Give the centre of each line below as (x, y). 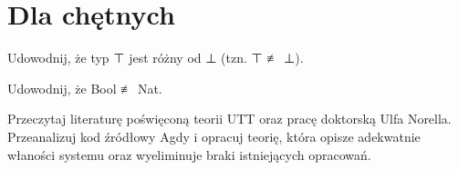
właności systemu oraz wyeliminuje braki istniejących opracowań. (189, 154)
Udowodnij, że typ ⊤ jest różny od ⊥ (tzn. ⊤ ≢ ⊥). (156, 58)
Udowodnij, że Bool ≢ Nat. (85, 88)
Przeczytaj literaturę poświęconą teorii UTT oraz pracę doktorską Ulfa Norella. (229, 119)
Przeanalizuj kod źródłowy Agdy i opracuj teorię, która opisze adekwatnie (214, 136)
